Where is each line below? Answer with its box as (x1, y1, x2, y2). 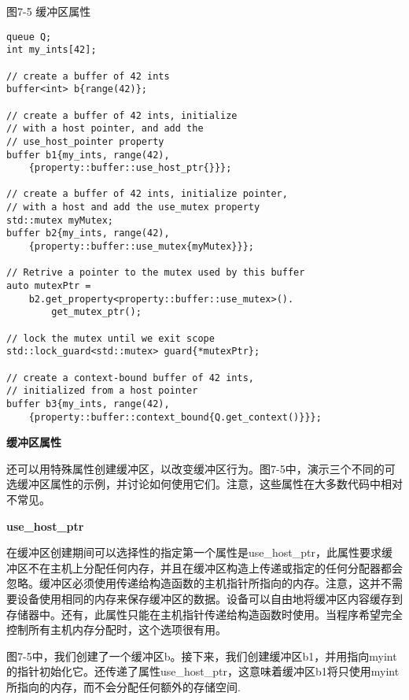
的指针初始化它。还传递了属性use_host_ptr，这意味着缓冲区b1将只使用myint (6, 663, 400, 680)
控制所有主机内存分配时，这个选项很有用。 (6, 621, 227, 638)
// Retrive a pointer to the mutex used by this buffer (6, 267, 305, 279)
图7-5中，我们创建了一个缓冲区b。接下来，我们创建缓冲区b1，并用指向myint (6, 647, 397, 664)
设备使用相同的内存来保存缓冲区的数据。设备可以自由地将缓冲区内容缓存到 (17, 591, 403, 607)
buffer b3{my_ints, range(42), (6, 398, 170, 409)
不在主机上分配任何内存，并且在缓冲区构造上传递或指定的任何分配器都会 (28, 559, 403, 576)
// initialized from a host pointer (6, 385, 198, 397)
